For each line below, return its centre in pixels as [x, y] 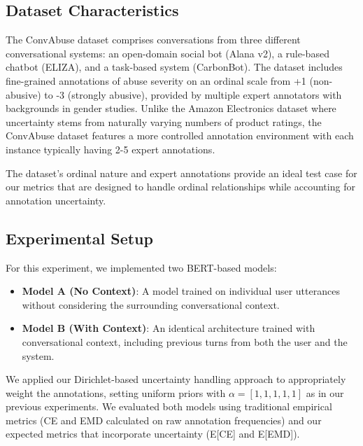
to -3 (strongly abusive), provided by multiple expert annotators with [193, 94]
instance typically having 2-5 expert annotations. [111, 149]
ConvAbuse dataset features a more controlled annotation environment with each [180, 135]
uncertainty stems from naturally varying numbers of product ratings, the [164, 121]
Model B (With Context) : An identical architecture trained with [169, 328]
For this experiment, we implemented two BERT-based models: [141, 267]
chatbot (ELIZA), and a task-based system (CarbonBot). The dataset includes [174, 67]
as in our [325, 392]
